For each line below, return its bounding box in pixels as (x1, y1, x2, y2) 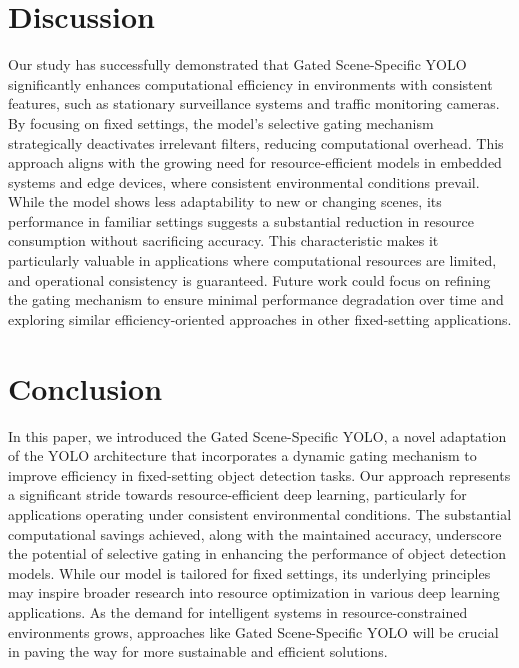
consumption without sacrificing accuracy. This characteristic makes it (8, 230, 439, 251)
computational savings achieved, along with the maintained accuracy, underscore (8, 523, 502, 544)
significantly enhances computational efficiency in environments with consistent (8, 73, 493, 94)
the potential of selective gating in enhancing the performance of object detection (8, 543, 506, 564)
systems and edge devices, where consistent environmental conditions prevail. (8, 171, 480, 192)
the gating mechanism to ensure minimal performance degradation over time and (8, 289, 504, 310)
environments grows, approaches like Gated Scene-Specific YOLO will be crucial (8, 621, 499, 642)
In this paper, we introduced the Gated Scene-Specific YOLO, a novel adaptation (8, 425, 507, 446)
